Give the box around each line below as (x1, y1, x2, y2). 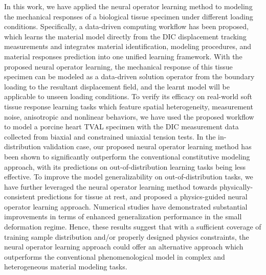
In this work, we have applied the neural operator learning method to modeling (4, 1, 253, 11)
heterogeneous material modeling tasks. (4, 261, 127, 272)
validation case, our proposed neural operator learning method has (43, 141, 252, 152)
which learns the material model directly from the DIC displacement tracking (4, 31, 247, 41)
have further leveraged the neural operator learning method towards (4, 181, 217, 192)
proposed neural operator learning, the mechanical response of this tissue (4, 61, 233, 72)
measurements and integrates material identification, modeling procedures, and (4, 41, 252, 52)
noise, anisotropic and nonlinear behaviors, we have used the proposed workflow (4, 111, 254, 122)
